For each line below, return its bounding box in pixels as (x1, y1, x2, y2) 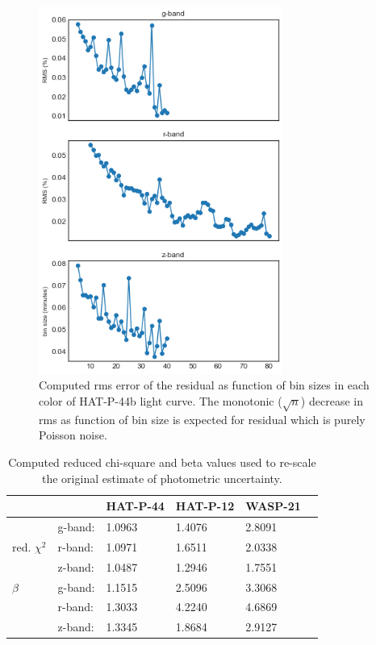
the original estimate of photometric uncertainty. (42, 469, 282, 486)
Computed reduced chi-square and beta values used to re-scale (8, 454, 316, 471)
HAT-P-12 (175, 497, 235, 514)
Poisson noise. (39, 427, 107, 443)
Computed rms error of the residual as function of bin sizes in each (39, 377, 370, 393)
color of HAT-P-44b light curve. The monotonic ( (39, 393, 282, 410)
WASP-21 (245, 497, 301, 514)
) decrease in (300, 393, 363, 410)
